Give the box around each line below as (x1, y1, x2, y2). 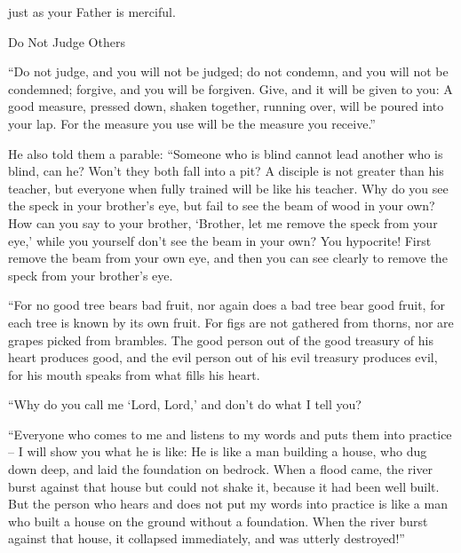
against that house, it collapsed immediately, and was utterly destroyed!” (8, 529, 405, 548)
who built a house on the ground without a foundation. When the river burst (8, 511, 428, 530)
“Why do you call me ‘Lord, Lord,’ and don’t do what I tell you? (8, 395, 362, 414)
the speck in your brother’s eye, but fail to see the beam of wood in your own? (8, 196, 435, 215)
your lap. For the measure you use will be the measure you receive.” (8, 114, 376, 132)
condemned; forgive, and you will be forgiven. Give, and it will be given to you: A (8, 79, 453, 98)
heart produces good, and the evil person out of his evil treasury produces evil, (8, 348, 438, 367)
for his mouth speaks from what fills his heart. (8, 365, 260, 383)
